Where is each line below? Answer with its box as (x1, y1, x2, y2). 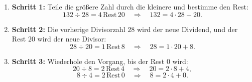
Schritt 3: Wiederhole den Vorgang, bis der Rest (12, 55, 165, 66)
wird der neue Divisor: (37, 33, 106, 44)
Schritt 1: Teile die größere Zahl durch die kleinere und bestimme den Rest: (12, 1, 248, 11)
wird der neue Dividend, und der (137, 23, 238, 34)
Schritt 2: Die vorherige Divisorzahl (12, 23, 125, 34)
